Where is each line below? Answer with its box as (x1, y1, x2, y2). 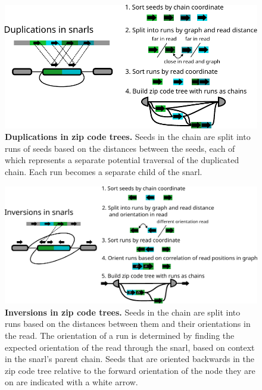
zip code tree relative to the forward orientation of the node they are (5, 364, 255, 376)
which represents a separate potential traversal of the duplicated (5, 154, 239, 166)
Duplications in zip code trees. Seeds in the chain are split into (5, 130, 251, 143)
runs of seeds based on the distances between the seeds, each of (5, 142, 235, 154)
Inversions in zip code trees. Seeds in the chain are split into (5, 305, 241, 318)
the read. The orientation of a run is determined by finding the (5, 329, 235, 341)
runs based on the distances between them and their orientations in (5, 317, 251, 330)
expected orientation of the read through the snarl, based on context (5, 341, 255, 353)
